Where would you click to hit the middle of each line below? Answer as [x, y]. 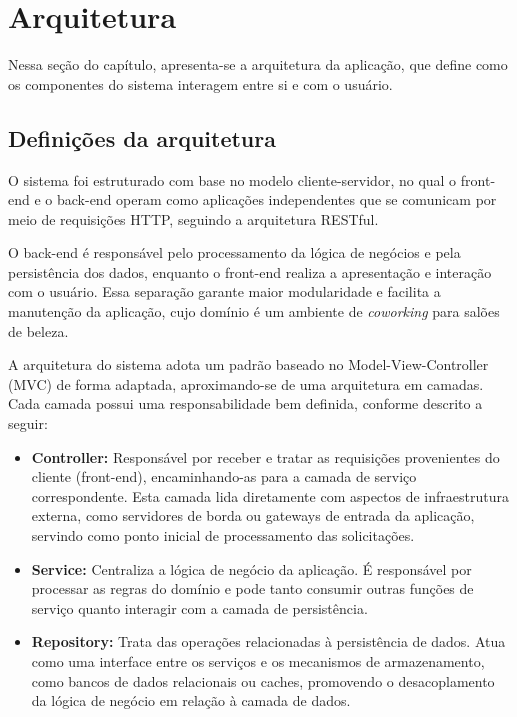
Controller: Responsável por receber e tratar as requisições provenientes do [265, 456]
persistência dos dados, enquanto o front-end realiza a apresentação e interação [250, 271]
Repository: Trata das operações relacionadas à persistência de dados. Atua [268, 641]
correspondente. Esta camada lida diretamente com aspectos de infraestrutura [270, 495]
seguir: [28, 423]
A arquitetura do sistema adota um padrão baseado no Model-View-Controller [248, 364]
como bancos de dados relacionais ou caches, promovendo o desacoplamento [263, 680]
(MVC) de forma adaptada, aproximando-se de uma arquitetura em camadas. [246, 383]
